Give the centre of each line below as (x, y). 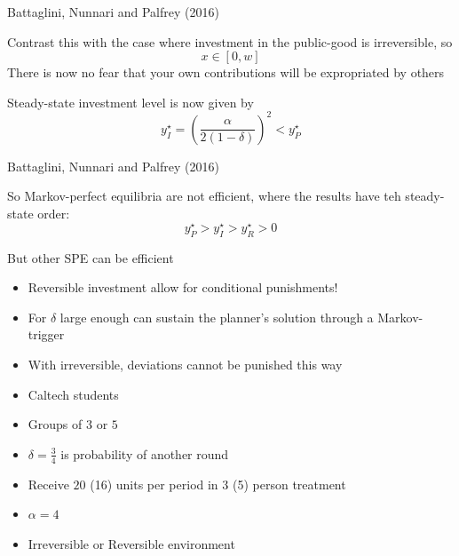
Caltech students (73, 394)
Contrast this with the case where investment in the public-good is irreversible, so (230, 41)
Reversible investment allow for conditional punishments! (183, 287)
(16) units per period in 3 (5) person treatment (218, 484)
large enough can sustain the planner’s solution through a (217, 317)
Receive (48, 484)
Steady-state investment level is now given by (131, 102)
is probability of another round (145, 453)
